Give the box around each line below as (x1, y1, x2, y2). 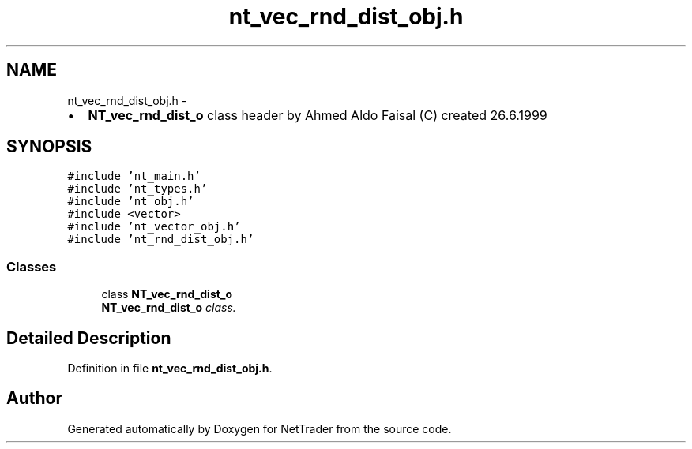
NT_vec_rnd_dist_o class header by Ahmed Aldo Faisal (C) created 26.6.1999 (88, 107, 547, 123)
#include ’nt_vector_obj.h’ (67, 220, 241, 234)
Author (6, 388, 62, 409)
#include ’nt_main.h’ (67, 170, 201, 183)
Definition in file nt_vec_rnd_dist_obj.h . (67, 361, 273, 376)
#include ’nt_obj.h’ (67, 195, 194, 208)
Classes (6, 258, 57, 275)
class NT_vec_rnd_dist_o (101, 287, 233, 301)
